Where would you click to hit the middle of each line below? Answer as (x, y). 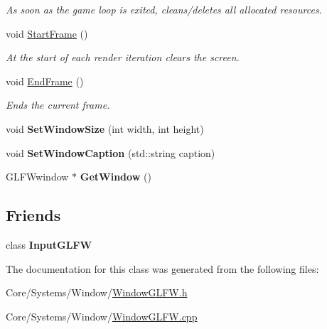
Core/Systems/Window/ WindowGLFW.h (97, 292)
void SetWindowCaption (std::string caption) (111, 152)
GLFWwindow (37, 177)
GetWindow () (116, 177)
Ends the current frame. (58, 105)
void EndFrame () (45, 81)
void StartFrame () (47, 33)
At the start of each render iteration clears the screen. (123, 57)
